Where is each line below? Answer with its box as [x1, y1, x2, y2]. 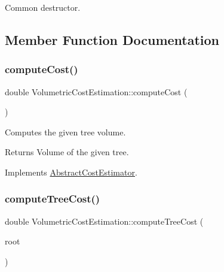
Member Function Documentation [5, 30, 220, 49]
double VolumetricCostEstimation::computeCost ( [5, 85, 188, 98]
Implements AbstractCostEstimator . [5, 165, 137, 178]
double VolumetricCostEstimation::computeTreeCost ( [5, 214, 204, 227]
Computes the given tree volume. [5, 125, 126, 138]
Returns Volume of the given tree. [5, 146, 129, 158]
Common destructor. [5, 1, 81, 13]
